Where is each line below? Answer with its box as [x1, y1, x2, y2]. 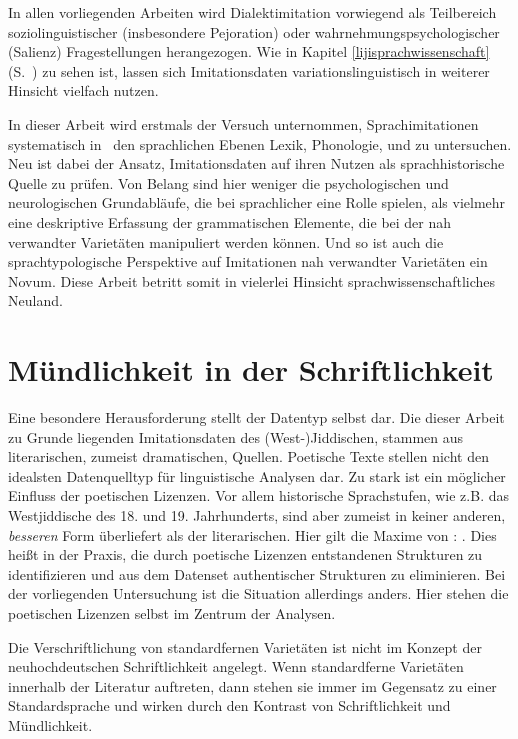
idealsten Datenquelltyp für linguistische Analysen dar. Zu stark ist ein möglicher [8, 465, 506, 486]
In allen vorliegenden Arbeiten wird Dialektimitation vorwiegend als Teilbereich [8, 2, 497, 22]
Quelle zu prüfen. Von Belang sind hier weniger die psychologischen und [8, 172, 449, 193]
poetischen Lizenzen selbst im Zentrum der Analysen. [8, 602, 336, 623]
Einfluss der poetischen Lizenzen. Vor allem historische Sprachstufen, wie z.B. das [8, 485, 509, 506]
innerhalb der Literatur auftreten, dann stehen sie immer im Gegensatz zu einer [8, 675, 497, 696]
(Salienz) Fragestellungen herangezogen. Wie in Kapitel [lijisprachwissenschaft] [8, 41, 490, 62]
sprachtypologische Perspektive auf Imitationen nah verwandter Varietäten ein [8, 251, 488, 272]
